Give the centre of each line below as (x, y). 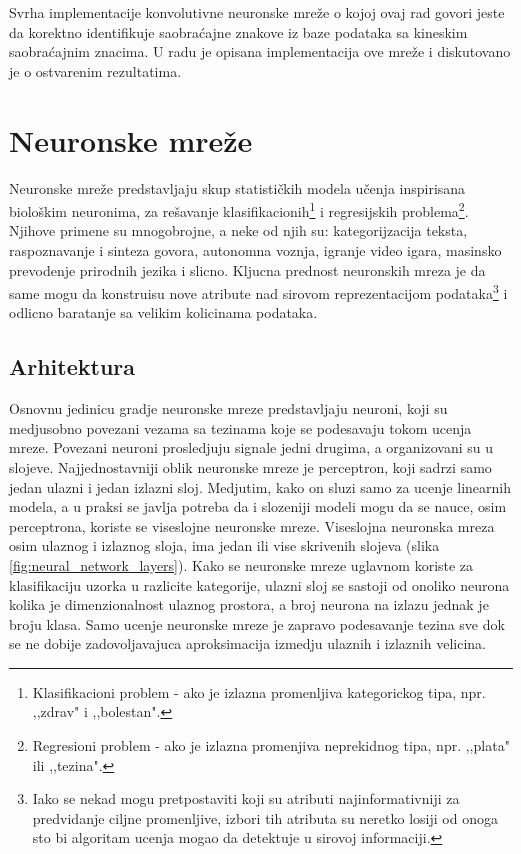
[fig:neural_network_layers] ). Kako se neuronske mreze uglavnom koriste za (241, 564)
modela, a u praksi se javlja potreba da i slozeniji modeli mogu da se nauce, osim (258, 506)
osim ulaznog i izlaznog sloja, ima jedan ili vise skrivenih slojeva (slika (224, 545)
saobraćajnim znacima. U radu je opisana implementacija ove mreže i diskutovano (260, 51)
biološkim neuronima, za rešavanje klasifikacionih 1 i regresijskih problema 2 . (239, 209)
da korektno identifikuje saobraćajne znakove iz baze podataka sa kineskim (238, 31)
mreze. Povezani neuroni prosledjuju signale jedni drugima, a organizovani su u (251, 447)
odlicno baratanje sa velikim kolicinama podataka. (163, 312)
